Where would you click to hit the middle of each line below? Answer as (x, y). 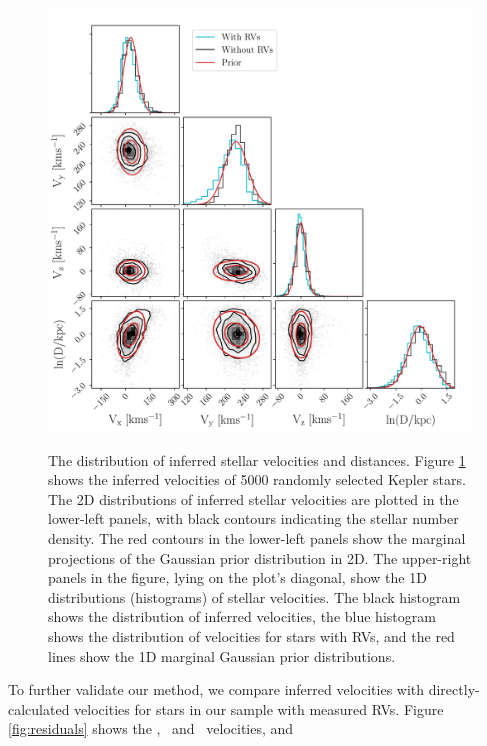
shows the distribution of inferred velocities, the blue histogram (242, 616)
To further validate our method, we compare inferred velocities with (216, 689)
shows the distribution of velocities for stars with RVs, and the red (251, 635)
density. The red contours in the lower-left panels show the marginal (257, 537)
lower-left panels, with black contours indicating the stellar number (253, 518)
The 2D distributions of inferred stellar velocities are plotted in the (253, 498)
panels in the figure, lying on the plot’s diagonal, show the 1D (237, 577)
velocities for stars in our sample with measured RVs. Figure (259, 708)
